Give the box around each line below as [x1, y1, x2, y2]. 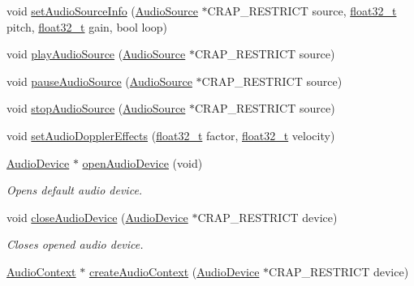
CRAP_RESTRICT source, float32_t [207, 2, 397, 19]
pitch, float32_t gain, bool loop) [6, 18, 168, 35]
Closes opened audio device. [6, 236, 144, 253]
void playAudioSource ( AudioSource [6, 45, 186, 62]
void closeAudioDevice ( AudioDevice [6, 208, 188, 225]
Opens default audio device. [6, 181, 143, 198]
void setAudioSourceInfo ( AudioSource [6, 2, 198, 19]
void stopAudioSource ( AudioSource [6, 100, 186, 117]
